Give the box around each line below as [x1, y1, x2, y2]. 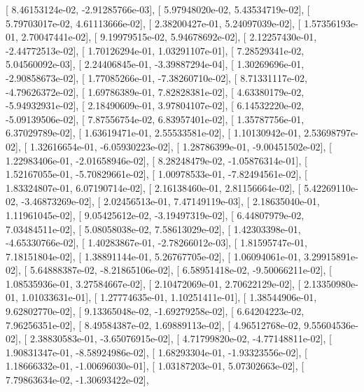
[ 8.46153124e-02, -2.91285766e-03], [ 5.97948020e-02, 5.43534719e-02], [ [6, 2, 310, 16]
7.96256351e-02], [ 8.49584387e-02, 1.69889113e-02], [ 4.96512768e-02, [6, 317, 301, 332]
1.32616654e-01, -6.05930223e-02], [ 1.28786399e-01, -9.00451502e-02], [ [29, 139, 332, 153]
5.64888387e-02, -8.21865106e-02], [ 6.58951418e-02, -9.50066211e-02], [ [29, 262, 332, 277]
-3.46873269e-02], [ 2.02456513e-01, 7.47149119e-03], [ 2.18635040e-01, [21, 194, 320, 209]
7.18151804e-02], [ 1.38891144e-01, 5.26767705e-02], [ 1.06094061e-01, [6, 248, 301, 263]
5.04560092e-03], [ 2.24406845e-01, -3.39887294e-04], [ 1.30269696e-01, [6, 57, 304, 71]
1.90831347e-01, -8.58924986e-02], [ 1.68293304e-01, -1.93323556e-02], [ [6, 344, 307, 359]
